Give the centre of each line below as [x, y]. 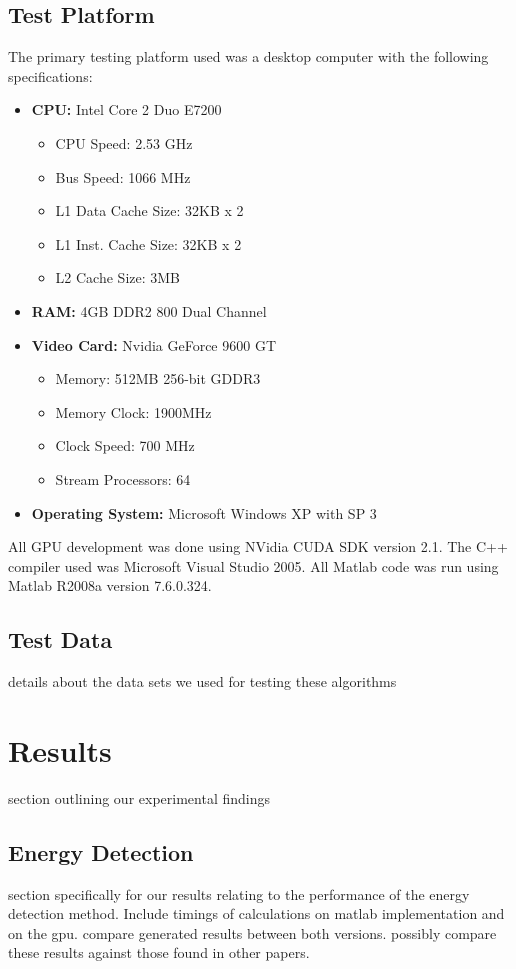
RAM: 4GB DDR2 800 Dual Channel [149, 310]
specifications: [50, 75]
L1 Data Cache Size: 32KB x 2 [149, 210]
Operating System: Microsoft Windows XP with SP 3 [204, 512]
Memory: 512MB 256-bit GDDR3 [158, 378]
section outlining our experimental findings [139, 797]
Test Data [60, 639]
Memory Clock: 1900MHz [133, 411]
